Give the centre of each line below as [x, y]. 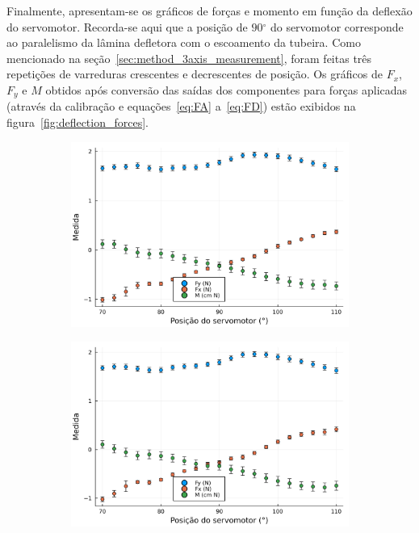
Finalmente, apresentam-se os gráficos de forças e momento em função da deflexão [209, 10]
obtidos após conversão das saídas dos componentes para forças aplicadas [226, 89]
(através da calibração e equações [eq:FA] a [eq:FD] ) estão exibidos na [181, 106]
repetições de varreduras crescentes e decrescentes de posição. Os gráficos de [195, 74]
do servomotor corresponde [337, 26]
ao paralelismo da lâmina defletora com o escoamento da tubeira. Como [184, 42]
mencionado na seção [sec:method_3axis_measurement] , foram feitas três [189, 58]
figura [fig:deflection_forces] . [78, 122]
